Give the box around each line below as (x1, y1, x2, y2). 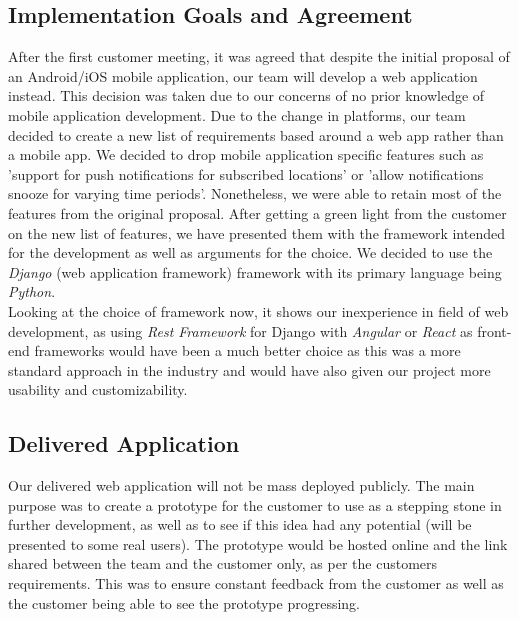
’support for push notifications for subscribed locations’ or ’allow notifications (8, 163, 484, 184)
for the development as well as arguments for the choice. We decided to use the (8, 242, 493, 263)
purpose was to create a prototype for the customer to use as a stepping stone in (8, 494, 502, 515)
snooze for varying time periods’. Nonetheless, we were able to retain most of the (8, 183, 502, 204)
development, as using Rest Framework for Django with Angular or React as (8, 320, 473, 341)
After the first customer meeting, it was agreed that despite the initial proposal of (8, 46, 510, 67)
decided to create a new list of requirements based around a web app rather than (8, 124, 504, 145)
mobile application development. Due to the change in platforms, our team (8, 104, 466, 125)
